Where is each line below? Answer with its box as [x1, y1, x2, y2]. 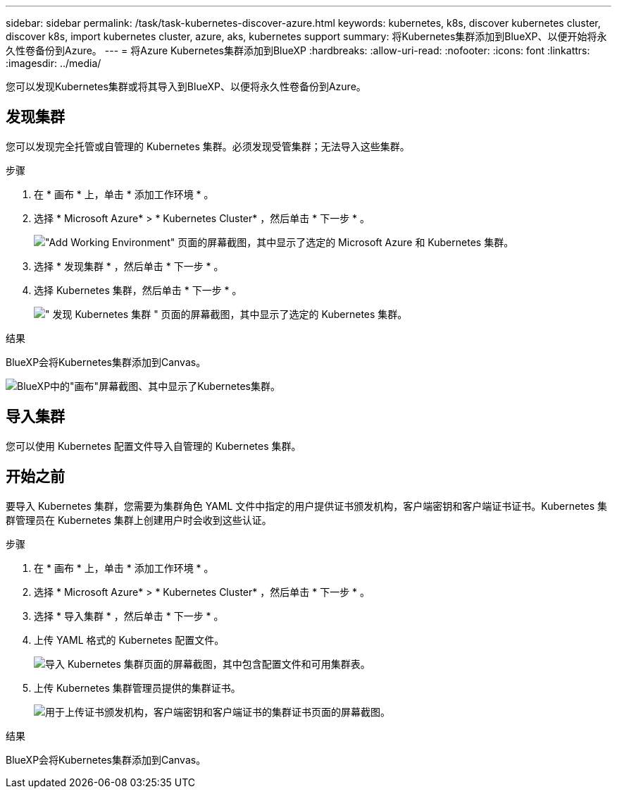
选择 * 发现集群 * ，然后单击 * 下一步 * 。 [34, 259, 224, 272]
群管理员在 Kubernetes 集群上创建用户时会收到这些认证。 [6, 513, 272, 526]
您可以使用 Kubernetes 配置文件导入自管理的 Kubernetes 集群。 [6, 439, 301, 452]
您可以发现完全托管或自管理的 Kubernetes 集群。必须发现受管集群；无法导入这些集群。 [6, 140, 410, 152]
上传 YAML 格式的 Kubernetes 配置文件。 [34, 633, 225, 646]
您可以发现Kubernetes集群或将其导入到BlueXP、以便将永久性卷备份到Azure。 [6, 80, 366, 92]
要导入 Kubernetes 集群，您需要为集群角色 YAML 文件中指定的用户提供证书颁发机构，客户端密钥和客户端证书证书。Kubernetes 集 [6, 499, 608, 512]
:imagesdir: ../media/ [6, 57, 101, 69]
